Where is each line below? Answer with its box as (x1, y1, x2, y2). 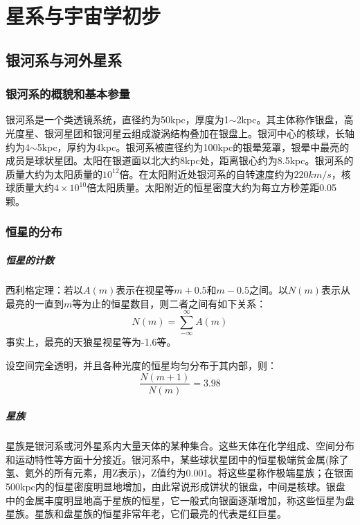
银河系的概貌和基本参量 (6, 85, 130, 103)
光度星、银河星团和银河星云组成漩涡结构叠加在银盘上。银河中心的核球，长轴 (6, 125, 354, 140)
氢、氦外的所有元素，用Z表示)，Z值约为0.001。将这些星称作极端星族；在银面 (6, 465, 354, 480)
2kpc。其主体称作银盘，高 (236, 112, 354, 127)
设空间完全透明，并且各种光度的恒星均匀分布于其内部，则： (6, 357, 277, 372)
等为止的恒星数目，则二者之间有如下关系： (72, 296, 267, 310)
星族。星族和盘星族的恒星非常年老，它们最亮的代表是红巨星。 (6, 506, 287, 521)
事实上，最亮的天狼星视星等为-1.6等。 (6, 335, 177, 349)
